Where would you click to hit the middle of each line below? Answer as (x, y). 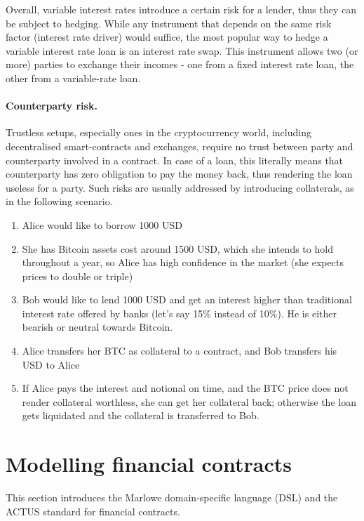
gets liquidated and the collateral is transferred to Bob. (141, 415)
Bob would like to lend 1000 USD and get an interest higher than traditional (187, 299)
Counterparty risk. (52, 106)
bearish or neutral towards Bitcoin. (97, 327)
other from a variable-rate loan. (73, 78)
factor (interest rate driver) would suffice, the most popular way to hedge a (167, 37)
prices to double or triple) (77, 276)
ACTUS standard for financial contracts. (93, 511)
